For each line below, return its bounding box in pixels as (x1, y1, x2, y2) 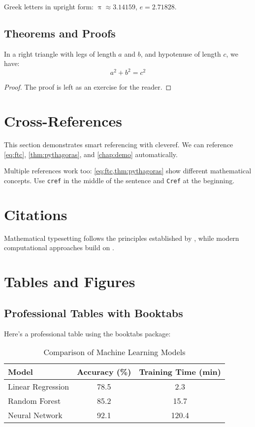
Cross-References (4, 111, 122, 131)
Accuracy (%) (77, 366, 131, 378)
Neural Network (8, 409, 63, 421)
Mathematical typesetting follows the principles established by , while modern (4, 232, 239, 243)
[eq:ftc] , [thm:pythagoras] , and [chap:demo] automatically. (4, 149, 178, 159)
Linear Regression (8, 381, 69, 393)
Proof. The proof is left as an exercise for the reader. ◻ (4, 82, 172, 92)
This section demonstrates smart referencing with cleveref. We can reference (4, 139, 233, 150)
